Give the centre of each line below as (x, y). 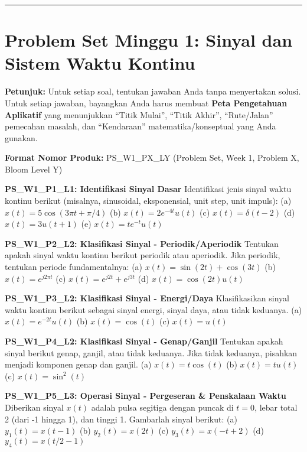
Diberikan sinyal (34, 407)
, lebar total (276, 407)
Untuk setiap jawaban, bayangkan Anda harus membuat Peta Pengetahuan (146, 103)
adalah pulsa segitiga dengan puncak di (162, 407)
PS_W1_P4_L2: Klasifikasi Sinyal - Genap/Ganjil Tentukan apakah (144, 341)
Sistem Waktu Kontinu (100, 63)
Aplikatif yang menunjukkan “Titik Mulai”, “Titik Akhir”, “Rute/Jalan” (139, 114)
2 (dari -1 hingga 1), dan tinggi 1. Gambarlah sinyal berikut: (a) (121, 419)
